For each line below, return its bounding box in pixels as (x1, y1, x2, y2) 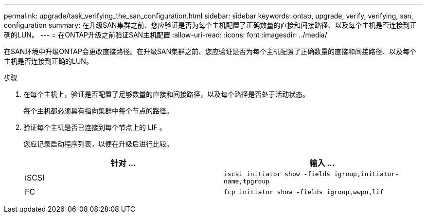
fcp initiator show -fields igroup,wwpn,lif (224, 188, 384, 196)
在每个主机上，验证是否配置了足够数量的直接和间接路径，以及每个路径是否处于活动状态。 (23, 90, 309, 98)
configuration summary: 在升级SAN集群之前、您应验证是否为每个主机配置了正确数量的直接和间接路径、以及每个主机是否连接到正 (4, 21, 417, 29)
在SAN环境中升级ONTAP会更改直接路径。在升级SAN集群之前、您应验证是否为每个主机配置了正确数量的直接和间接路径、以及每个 (4, 47, 417, 55)
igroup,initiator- (334, 170, 399, 178)
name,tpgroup (224, 178, 269, 185)
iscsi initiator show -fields (224, 170, 331, 178)
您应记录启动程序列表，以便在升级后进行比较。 (23, 140, 173, 148)
